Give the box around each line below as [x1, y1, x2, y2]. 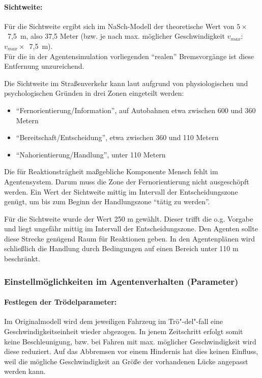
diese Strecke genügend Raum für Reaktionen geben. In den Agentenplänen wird [4, 233, 255, 244]
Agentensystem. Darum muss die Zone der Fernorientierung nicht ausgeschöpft [4, 176, 249, 186]
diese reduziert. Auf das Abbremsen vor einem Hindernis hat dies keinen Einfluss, [4, 346, 258, 357]
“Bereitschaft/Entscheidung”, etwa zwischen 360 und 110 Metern [16, 132, 219, 143]
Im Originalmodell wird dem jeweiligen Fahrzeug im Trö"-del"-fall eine [4, 316, 223, 327]
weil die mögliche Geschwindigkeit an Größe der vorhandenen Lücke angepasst [4, 356, 248, 366]
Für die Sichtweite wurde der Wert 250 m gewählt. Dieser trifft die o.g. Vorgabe [4, 213, 253, 224]
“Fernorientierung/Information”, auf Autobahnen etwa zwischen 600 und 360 [16, 104, 256, 115]
